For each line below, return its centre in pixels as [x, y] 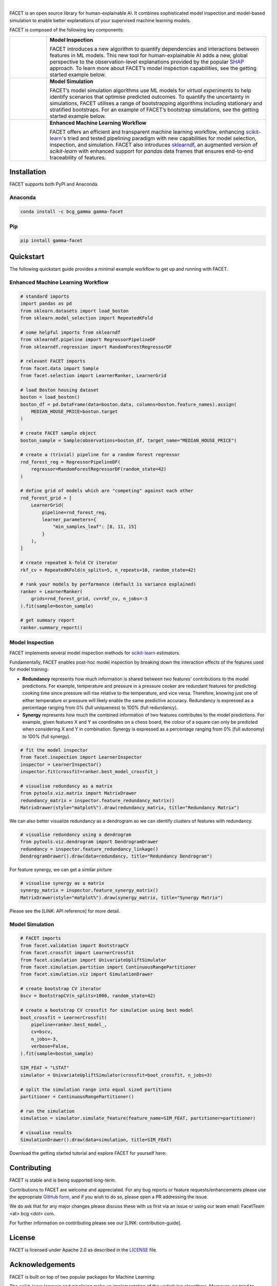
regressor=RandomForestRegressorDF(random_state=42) [99, 469]
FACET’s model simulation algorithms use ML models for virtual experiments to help [150, 90]
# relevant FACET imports [53, 361]
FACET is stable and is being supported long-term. [63, 1180]
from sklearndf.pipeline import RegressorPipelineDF [88, 340]
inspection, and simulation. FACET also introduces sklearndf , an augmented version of [154, 145]
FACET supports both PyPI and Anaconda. [54, 184]
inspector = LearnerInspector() [61, 764]
